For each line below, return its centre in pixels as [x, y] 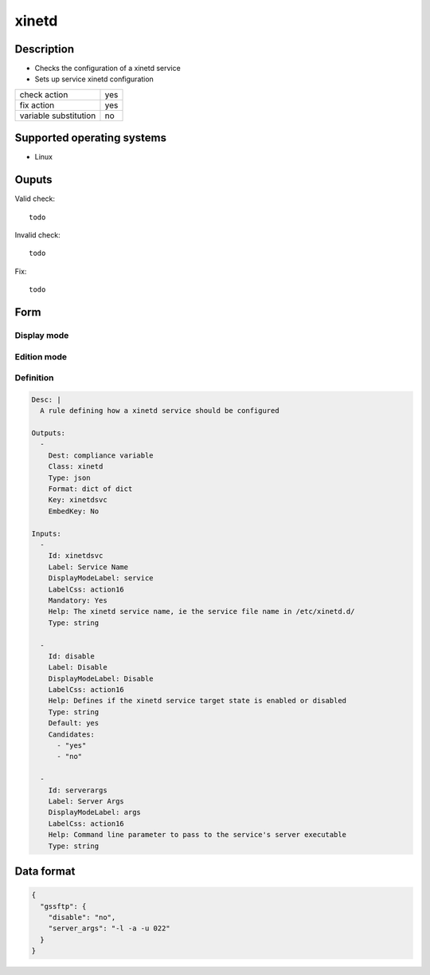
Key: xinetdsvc [78, 500]
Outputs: [49, 433]
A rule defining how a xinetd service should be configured [160, 411]
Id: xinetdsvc [76, 556]
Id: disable [72, 656]
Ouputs [33, 180]
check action [44, 94]
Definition [34, 378]
